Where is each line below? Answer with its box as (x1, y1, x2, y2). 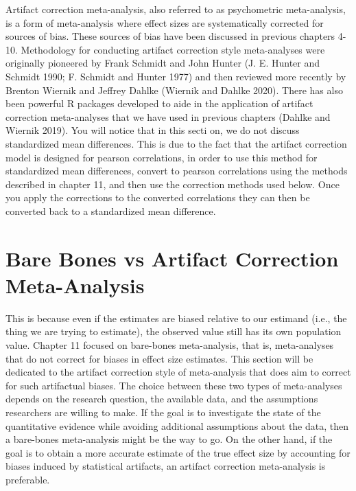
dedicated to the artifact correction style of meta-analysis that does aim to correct (5, 365, 351, 379)
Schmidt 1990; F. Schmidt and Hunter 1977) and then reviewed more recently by (5, 69, 346, 83)
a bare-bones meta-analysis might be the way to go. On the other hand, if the (5, 432, 333, 446)
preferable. (5, 472, 50, 486)
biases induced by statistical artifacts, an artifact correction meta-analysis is (5, 459, 326, 473)
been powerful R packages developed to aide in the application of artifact (5, 96, 313, 111)
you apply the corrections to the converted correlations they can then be (5, 190, 310, 205)
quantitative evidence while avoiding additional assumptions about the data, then (5, 418, 349, 433)
